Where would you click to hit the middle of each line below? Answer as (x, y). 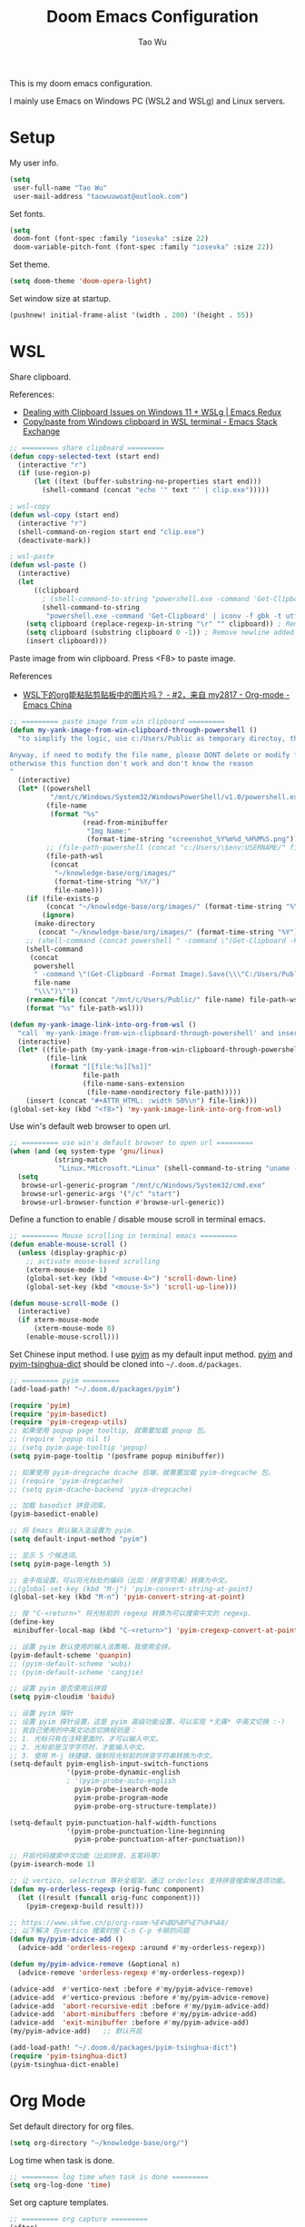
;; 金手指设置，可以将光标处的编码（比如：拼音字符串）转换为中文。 (120, 1580)
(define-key (32, 1622)
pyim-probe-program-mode (121, 1797)
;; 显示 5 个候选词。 (45, 1555)
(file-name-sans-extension (133, 1084)
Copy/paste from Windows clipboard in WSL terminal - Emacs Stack (150, 421)
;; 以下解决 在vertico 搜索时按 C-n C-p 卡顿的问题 (99, 1931)
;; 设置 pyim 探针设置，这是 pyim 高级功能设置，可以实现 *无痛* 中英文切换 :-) (148, 1722)
